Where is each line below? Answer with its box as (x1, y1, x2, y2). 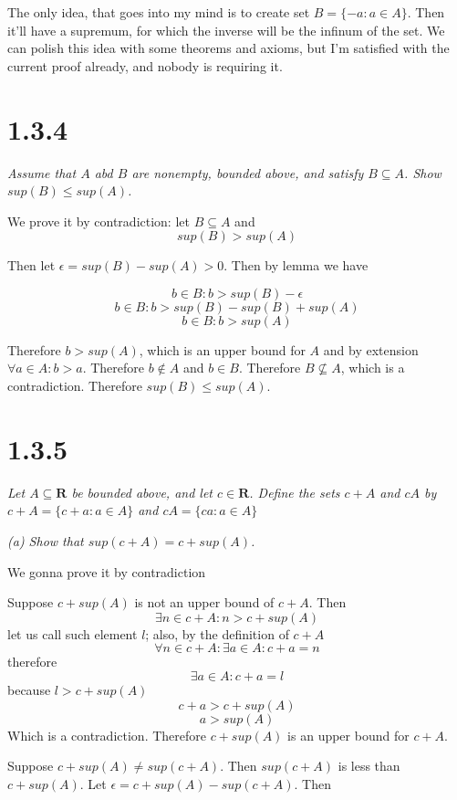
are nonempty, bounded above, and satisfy (131, 163, 364, 182)
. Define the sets (249, 482, 340, 501)
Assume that (7, 163, 77, 182)
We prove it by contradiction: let (7, 211, 190, 230)
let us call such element (7, 624, 138, 643)
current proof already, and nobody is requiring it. (7, 56, 283, 75)
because (7, 679, 51, 699)
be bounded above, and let (71, 482, 213, 501)
